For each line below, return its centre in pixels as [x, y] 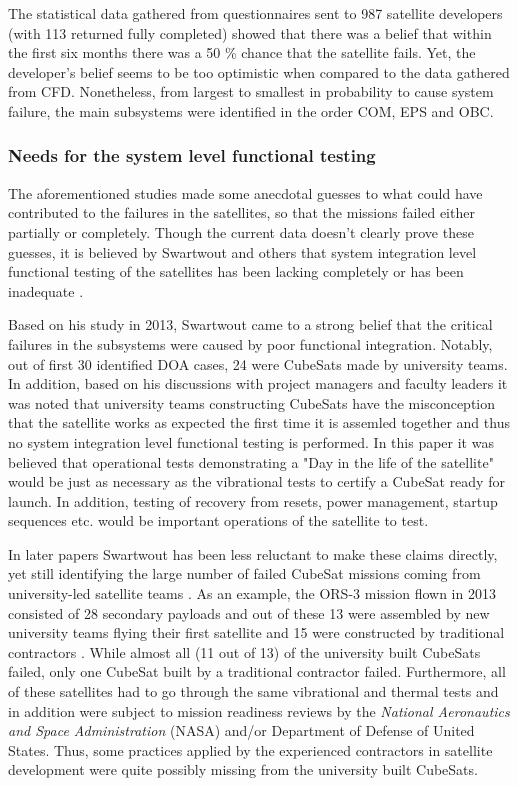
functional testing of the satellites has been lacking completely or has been [236, 271]
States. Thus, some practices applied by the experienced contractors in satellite [250, 749]
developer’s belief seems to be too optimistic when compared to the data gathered [259, 71]
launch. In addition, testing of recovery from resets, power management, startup [253, 500]
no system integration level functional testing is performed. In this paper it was [251, 441]
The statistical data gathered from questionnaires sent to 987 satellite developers [255, 13]
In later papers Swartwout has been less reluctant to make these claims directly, [253, 553]
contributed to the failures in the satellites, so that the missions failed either [241, 212]
